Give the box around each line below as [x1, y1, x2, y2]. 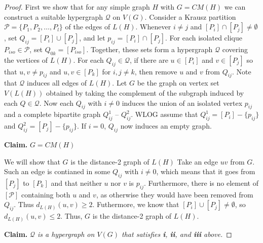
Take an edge [177, 156, 218, 167]
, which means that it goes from [156, 166, 255, 177]
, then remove [134, 66, 177, 76]
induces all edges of [27, 77, 87, 88]
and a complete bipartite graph [4, 109, 101, 119]
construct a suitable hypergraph [4, 11, 103, 22]
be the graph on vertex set [137, 77, 219, 88]
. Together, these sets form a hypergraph [86, 44, 213, 54]
